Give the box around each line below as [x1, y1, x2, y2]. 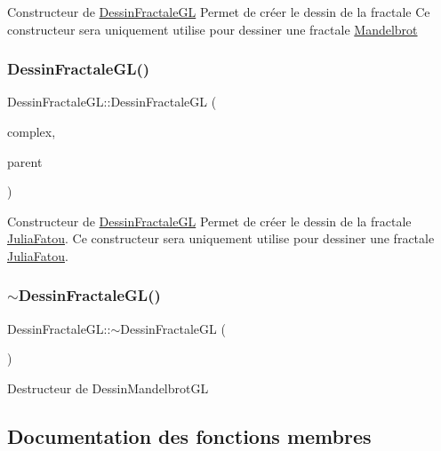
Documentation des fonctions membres [7, 422, 372, 449]
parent [7, 152, 43, 170]
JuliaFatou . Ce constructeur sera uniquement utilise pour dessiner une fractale [7, 229, 435, 248]
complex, [7, 123, 56, 140]
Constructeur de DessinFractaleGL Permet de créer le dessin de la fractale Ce [7, 3, 430, 20]
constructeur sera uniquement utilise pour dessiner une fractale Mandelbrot [7, 20, 418, 38]
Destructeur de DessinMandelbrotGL [7, 378, 209, 397]
